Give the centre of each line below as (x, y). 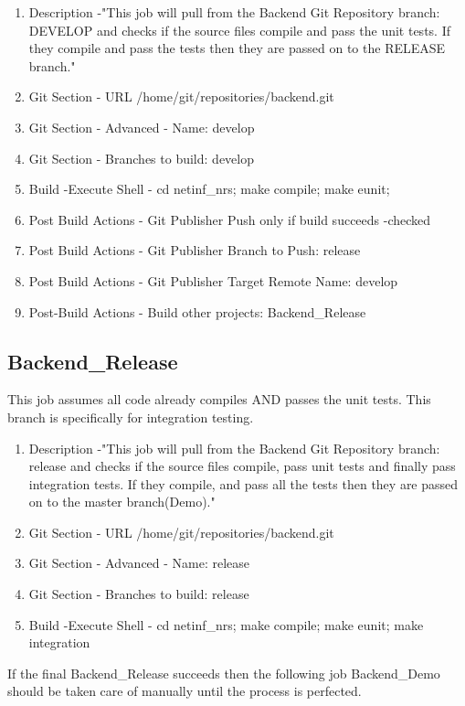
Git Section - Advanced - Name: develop (142, 127)
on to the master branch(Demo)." (122, 502)
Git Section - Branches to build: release (139, 594)
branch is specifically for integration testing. (131, 417)
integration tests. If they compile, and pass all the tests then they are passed (243, 483)
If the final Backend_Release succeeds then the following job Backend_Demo (224, 673)
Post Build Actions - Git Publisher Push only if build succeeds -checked (230, 219)
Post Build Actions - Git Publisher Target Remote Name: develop (213, 280)
